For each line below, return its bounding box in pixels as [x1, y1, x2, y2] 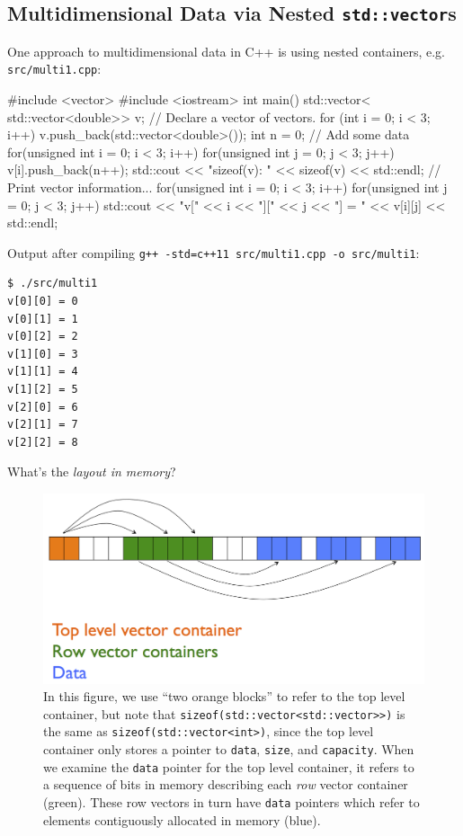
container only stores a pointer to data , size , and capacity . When [43, 740, 414, 759]
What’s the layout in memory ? [7, 462, 176, 481]
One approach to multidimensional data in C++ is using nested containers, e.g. [7, 41, 445, 60]
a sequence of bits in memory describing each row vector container [43, 775, 408, 794]
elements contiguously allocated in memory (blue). [43, 810, 321, 829]
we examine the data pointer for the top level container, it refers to [43, 757, 414, 776]
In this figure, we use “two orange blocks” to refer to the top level [43, 687, 405, 706]
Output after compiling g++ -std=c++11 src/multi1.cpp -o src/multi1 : [7, 243, 420, 262]
